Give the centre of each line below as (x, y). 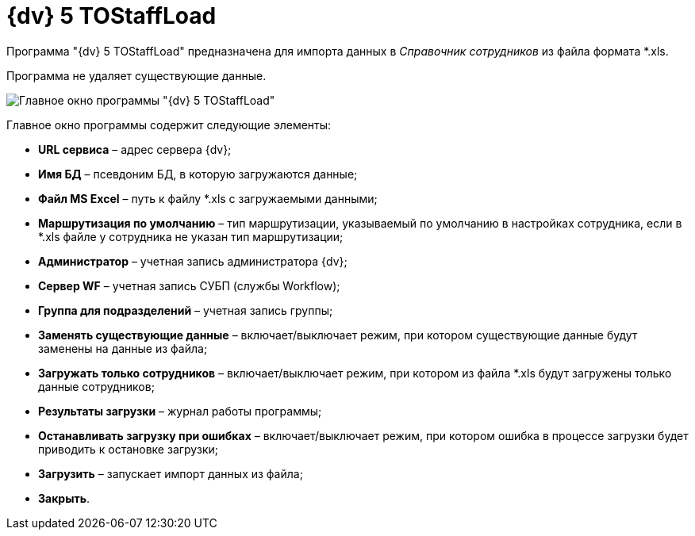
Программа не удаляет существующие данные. (136, 75)
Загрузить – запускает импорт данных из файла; (171, 473)
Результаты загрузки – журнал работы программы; (180, 411)
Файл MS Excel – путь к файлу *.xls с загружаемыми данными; (208, 198)
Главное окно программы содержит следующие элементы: (169, 124)
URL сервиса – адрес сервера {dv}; (135, 149)
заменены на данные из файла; (123, 348)
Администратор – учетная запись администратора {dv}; (193, 261)
